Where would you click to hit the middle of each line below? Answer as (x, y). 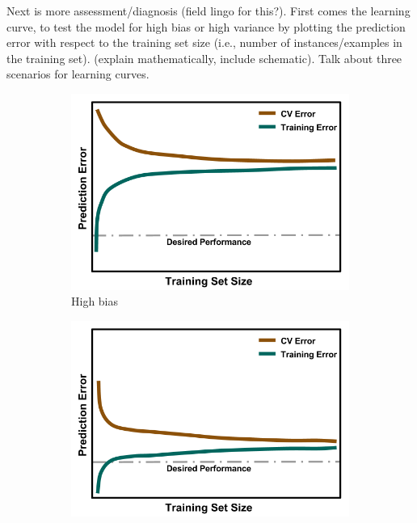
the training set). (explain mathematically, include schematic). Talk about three (204, 58)
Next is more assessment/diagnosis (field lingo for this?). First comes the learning (208, 11)
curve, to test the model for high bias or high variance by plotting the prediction (206, 26)
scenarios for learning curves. (78, 74)
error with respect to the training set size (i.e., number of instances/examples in (204, 42)
